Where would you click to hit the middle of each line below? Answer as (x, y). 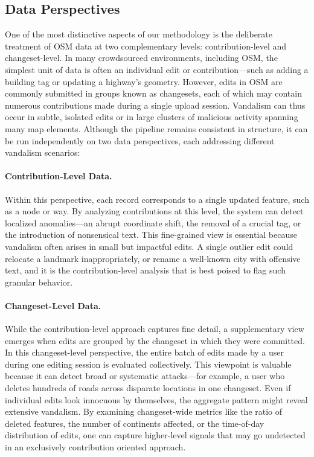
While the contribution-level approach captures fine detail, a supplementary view (155, 329)
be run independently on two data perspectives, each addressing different (140, 140)
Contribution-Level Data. (59, 176)
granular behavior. (39, 282)
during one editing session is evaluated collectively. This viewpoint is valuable (148, 364)
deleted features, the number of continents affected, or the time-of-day (135, 423)
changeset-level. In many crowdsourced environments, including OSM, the (141, 58)
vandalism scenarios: (43, 152)
